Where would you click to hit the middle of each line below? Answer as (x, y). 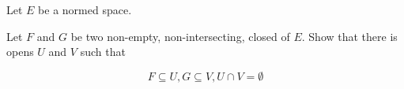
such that (103, 52)
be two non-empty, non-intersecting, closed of (180, 36)
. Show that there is (349, 36)
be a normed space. (85, 9)
